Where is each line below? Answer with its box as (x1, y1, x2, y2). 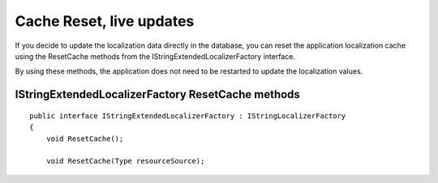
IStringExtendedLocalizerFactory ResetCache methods (15, 87, 300, 101)
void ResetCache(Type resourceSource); (45, 156, 205, 166)
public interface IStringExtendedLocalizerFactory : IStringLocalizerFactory (29, 111, 346, 121)
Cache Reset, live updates (15, 12, 195, 30)
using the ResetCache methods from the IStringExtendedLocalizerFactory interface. (15, 51, 296, 61)
